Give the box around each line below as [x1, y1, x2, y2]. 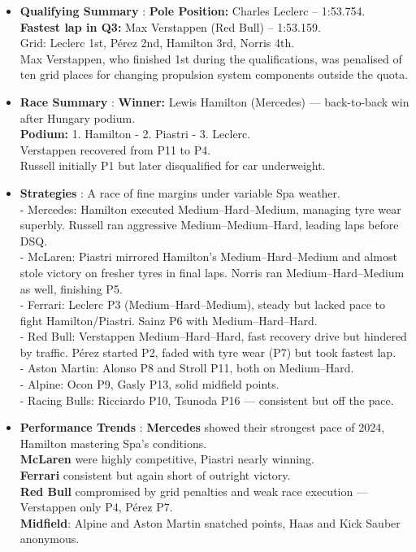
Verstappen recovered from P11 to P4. [19, 141, 211, 158]
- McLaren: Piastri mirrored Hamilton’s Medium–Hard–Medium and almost [19, 248, 397, 265]
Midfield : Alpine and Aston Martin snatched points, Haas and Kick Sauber [19, 514, 401, 531]
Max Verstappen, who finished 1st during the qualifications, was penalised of [19, 50, 402, 67]
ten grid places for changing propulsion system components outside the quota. [19, 66, 409, 83]
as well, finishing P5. [19, 280, 123, 297]
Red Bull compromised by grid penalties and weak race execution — [19, 482, 368, 499]
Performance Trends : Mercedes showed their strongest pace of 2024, [19, 419, 385, 436]
